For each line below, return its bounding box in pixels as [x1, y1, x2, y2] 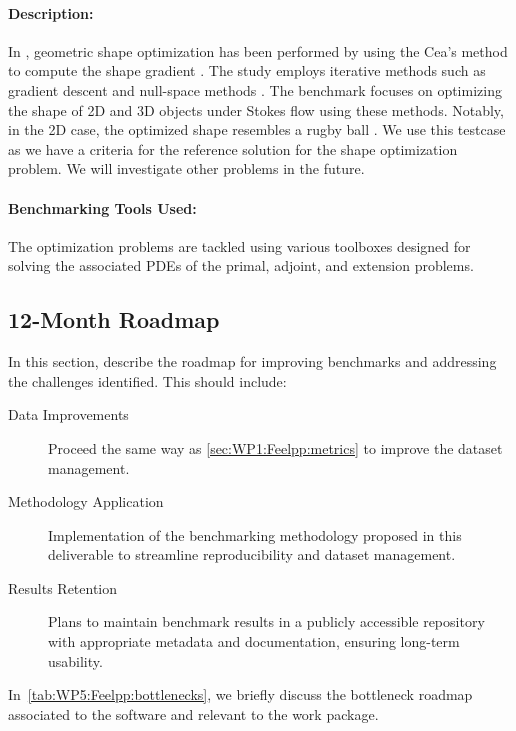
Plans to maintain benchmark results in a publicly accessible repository [48, 611, 485, 632]
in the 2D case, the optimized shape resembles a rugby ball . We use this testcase [8, 119, 506, 140]
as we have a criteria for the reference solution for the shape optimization [8, 138, 458, 159]
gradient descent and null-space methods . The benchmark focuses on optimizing [8, 79, 502, 100]
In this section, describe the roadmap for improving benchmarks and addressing [8, 351, 497, 372]
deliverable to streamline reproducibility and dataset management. [48, 544, 456, 565]
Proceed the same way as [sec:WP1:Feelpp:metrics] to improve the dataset [48, 437, 503, 458]
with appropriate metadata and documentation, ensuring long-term [48, 631, 460, 652]
